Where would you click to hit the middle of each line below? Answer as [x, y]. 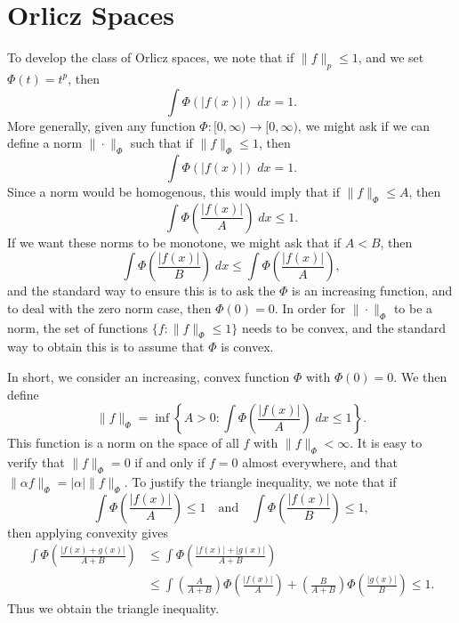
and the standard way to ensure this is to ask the [141, 291]
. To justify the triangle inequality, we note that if [260, 481]
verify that [36, 462]
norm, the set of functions [78, 327]
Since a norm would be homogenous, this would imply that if [173, 191]
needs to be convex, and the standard [344, 327]
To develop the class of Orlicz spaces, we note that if [151, 57]
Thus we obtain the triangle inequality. [113, 608]
